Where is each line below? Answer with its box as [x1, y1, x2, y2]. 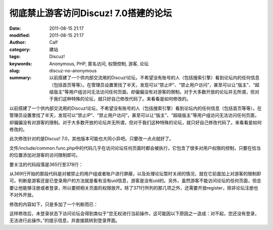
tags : [9, 54, 21, 60]
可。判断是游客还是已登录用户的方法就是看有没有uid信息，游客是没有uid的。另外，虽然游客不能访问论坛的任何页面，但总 [9, 177, 261, 184]
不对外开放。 [9, 192, 36, 198]
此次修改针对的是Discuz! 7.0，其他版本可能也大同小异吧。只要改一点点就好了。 [9, 135, 174, 142]
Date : [9, 25, 21, 31]
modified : [9, 32, 30, 38]
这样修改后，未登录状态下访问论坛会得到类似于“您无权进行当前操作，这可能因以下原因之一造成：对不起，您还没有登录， [9, 210, 260, 216]
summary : [9, 75, 32, 81]
